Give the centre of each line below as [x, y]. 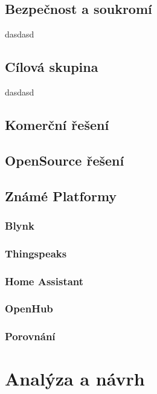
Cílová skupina [52, 67]
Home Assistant [44, 281]
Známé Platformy [61, 195]
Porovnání [30, 336]
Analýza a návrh [75, 379]
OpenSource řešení [65, 160]
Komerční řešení [57, 124]
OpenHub [29, 308]
